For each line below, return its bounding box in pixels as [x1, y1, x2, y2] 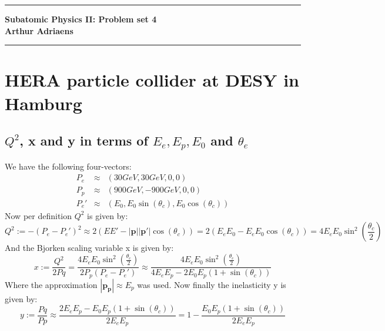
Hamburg [5, 91, 82, 115]
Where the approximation [5, 278, 98, 290]
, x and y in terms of [19, 131, 148, 150]
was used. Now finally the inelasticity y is [137, 278, 286, 290]
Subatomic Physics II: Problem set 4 [5, 13, 157, 25]
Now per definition [5, 209, 72, 221]
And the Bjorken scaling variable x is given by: [5, 241, 174, 254]
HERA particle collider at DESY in [5, 68, 299, 92]
